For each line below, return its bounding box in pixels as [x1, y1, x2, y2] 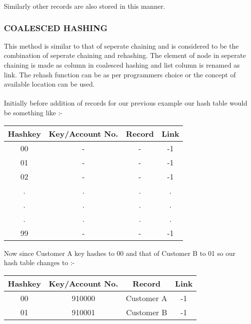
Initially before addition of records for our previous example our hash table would [4, 98, 248, 108]
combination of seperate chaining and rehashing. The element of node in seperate [4, 50, 246, 60]
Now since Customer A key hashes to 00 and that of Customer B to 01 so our [4, 248, 235, 258]
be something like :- [4, 107, 63, 117]
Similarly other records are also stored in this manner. [4, 1, 165, 11]
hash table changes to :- [4, 257, 75, 268]
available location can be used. [4, 79, 95, 89]
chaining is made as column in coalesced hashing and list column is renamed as [4, 60, 240, 70]
